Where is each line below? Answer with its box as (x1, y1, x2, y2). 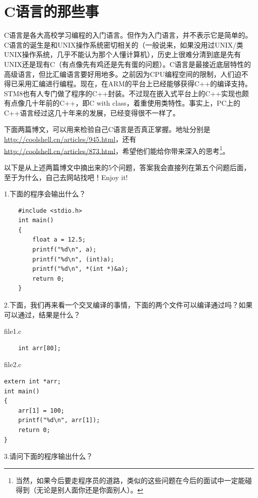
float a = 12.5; (32, 236, 86, 244)
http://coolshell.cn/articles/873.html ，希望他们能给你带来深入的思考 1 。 (4, 144, 230, 156)
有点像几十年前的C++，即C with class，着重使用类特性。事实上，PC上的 (4, 98, 241, 108)
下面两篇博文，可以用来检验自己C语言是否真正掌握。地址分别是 (4, 124, 211, 134)
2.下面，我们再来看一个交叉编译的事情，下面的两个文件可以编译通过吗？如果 (4, 300, 253, 310)
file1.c (4, 326, 21, 336)
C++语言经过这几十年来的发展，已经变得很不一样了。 (4, 107, 180, 118)
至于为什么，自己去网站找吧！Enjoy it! (4, 172, 128, 182)
